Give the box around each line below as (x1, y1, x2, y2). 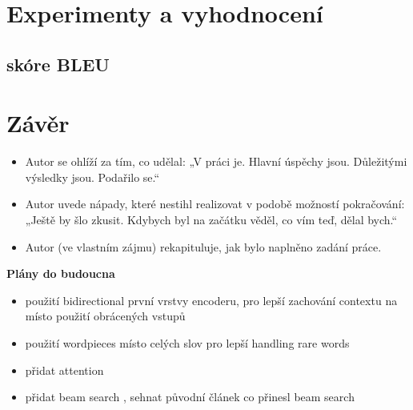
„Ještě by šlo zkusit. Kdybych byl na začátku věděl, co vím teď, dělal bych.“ (25, 211, 398, 228)
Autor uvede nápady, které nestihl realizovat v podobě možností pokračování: (25, 195, 405, 212)
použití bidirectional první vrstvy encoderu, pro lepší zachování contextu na (25, 291, 398, 308)
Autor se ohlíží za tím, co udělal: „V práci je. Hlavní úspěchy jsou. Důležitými (25, 153, 407, 170)
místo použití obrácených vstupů (25, 307, 186, 324)
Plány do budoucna (6, 265, 115, 282)
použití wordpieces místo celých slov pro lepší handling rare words (25, 335, 350, 352)
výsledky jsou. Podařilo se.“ (25, 168, 160, 185)
